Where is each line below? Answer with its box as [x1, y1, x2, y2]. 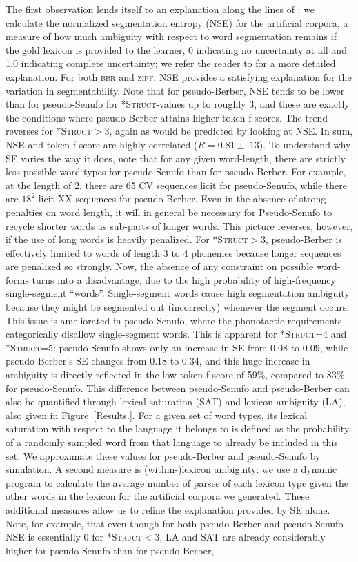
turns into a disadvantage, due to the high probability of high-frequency [32, 272, 336, 287]
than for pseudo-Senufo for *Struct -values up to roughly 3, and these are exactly [6, 97, 350, 111]
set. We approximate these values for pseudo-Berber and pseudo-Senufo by [6, 448, 321, 463]
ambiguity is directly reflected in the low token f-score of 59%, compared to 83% [6, 367, 345, 382]
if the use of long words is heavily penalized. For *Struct [6, 232, 248, 246]
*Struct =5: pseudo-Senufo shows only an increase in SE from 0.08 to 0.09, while [6, 340, 348, 354]
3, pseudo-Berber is [261, 232, 342, 246]
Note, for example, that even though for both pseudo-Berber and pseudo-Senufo [6, 516, 344, 530]
